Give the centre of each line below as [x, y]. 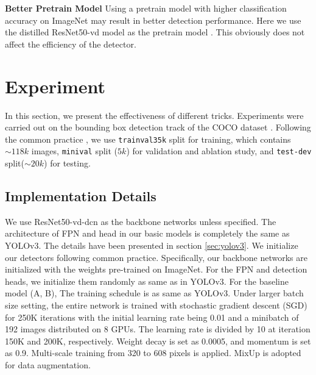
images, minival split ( [75, 151]
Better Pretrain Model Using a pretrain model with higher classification [146, 8]
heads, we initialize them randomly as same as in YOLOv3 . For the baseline [147, 281]
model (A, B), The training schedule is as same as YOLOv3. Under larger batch [154, 293]
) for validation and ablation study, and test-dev [219, 151]
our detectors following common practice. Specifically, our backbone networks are [156, 257]
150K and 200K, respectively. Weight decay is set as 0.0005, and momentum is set [158, 341]
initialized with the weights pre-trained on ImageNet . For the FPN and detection [156, 269]
